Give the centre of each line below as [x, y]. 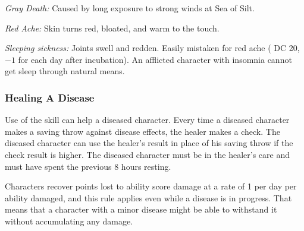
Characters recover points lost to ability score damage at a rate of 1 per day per [151, 186]
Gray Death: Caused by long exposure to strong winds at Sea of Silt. [130, 8]
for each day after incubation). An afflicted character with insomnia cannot [155, 59]
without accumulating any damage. [69, 221]
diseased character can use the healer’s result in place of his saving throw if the [149, 143]
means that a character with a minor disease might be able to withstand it [141, 209]
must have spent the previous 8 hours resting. [88, 166]
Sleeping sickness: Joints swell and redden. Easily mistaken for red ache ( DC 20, [152, 48]
